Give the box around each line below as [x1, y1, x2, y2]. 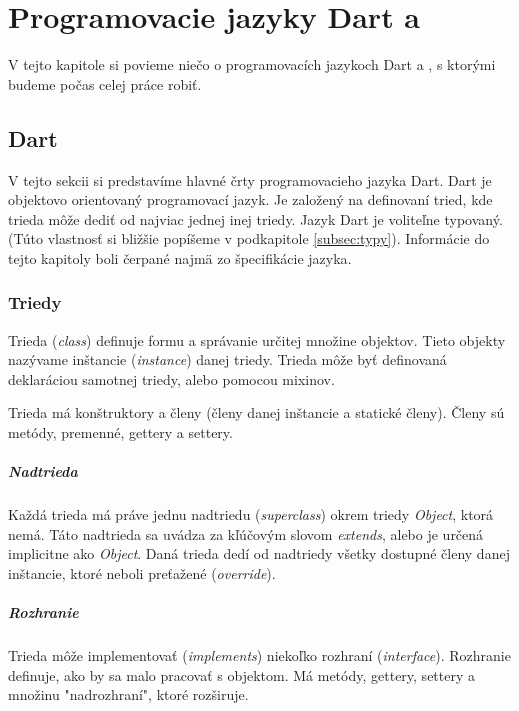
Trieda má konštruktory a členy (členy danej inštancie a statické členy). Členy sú [8, 402, 505, 423]
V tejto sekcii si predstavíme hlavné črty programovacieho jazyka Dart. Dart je [8, 169, 492, 190]
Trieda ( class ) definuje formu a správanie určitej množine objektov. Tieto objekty [8, 329, 506, 350]
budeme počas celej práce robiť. [8, 73, 202, 94]
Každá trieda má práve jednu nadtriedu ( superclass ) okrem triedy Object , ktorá [8, 504, 494, 525]
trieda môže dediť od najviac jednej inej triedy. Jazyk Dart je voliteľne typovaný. [8, 208, 503, 229]
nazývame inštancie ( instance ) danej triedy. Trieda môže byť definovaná [8, 349, 447, 370]
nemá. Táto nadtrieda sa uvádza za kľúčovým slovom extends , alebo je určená [8, 523, 484, 544]
